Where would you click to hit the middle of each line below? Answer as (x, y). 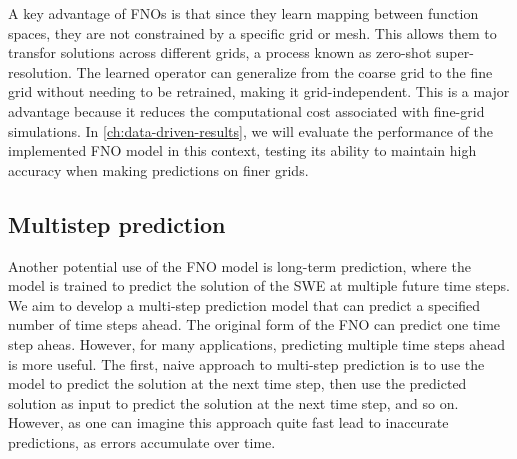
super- (455, 52)
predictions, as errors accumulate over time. (142, 441)
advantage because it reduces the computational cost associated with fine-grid (246, 110)
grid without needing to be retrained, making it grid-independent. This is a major (259, 91)
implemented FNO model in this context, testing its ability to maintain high (242, 150)
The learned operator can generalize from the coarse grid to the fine (284, 71)
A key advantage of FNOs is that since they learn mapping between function (243, 13)
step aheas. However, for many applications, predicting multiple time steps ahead (257, 343)
